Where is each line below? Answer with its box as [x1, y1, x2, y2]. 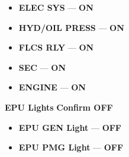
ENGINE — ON [18, 81, 86, 93]
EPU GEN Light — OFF [18, 121, 122, 133]
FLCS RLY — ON [18, 41, 94, 54]
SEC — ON [18, 61, 66, 73]
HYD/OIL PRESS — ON [18, 21, 124, 33]
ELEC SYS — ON [18, 1, 93, 13]
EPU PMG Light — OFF [18, 141, 124, 153]
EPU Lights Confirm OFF [5, 101, 113, 113]
